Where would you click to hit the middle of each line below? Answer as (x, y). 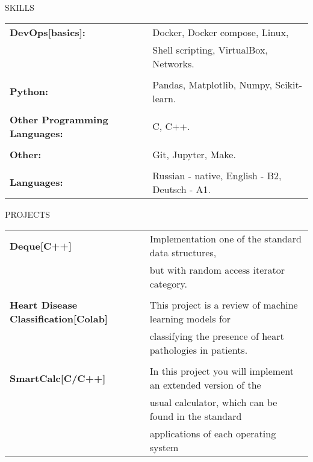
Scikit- (289, 84)
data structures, (183, 253)
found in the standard (196, 416)
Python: (29, 91)
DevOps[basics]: (48, 32)
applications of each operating (213, 434)
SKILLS (20, 7)
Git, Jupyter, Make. (194, 154)
